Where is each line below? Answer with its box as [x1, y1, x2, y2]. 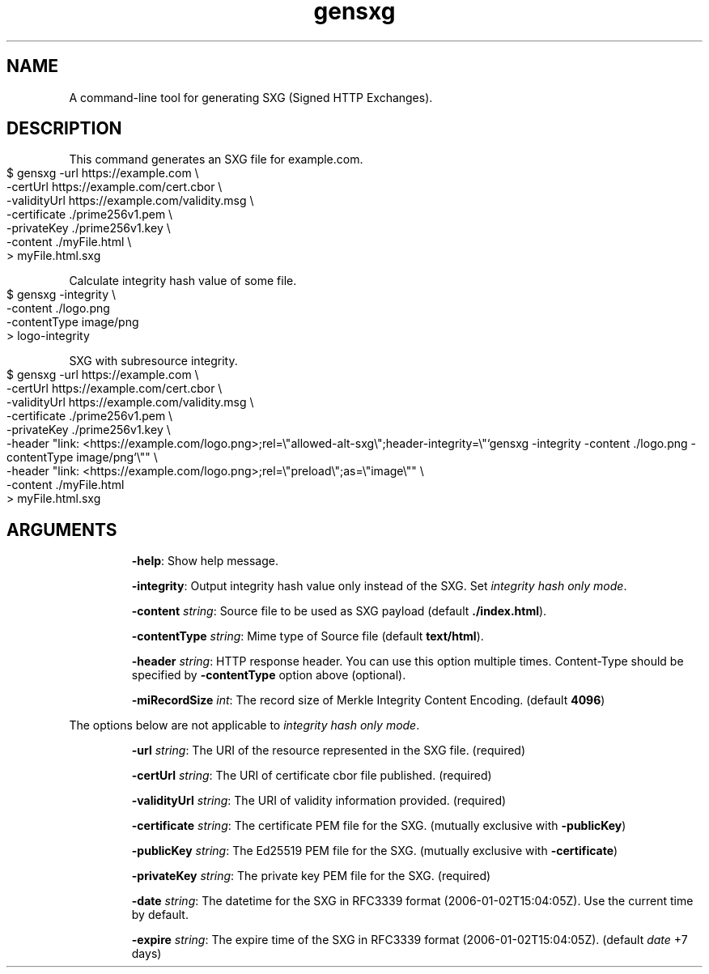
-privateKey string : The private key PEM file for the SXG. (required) [131, 869, 491, 883]
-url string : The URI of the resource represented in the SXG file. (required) [131, 743, 526, 758]
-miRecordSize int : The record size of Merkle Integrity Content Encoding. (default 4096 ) [131, 693, 605, 708]
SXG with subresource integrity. [69, 354, 238, 368]
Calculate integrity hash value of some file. [69, 274, 297, 288]
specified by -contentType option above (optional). [131, 668, 406, 683]
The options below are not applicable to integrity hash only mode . [69, 718, 420, 733]
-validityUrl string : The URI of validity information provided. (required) [131, 793, 507, 808]
